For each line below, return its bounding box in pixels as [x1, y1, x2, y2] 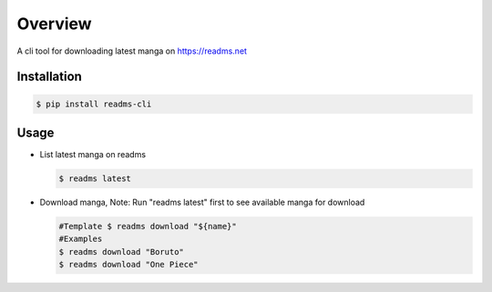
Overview [16, 14, 92, 34]
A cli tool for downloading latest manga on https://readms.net [16, 45, 248, 56]
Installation [16, 69, 82, 85]
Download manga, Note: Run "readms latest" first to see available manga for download [39, 196, 365, 208]
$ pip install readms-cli [36, 98, 152, 109]
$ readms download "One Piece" [58, 259, 200, 270]
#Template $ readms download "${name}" [58, 221, 237, 231]
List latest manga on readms [39, 149, 146, 160]
